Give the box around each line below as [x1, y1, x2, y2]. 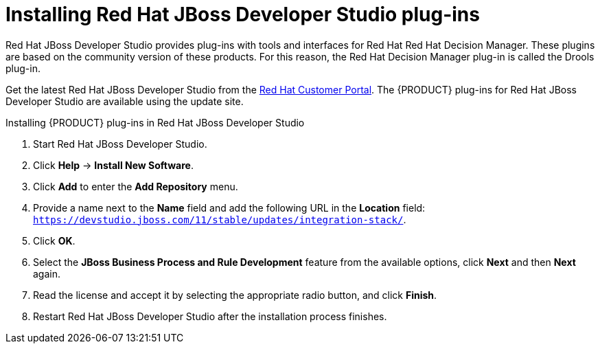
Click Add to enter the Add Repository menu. [33, 180, 238, 192]
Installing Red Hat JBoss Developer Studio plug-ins [5, 3, 480, 26]
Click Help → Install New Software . [33, 159, 194, 171]
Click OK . [33, 234, 76, 247]
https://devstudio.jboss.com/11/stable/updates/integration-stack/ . [33, 213, 406, 225]
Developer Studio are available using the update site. [5, 95, 244, 107]
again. [33, 267, 61, 280]
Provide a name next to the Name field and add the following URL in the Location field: [33, 201, 426, 214]
